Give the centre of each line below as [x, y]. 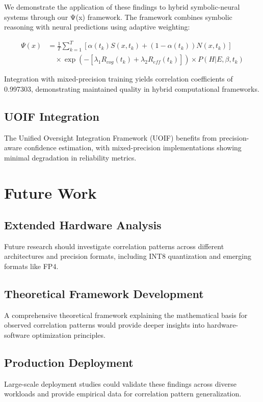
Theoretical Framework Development [104, 294]
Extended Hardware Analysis [83, 225]
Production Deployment [69, 363]
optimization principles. [69, 335]
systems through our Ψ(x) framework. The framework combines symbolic [118, 17]
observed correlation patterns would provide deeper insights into [104, 325]
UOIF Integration [52, 116]
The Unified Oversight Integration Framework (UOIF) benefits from [111, 137]
